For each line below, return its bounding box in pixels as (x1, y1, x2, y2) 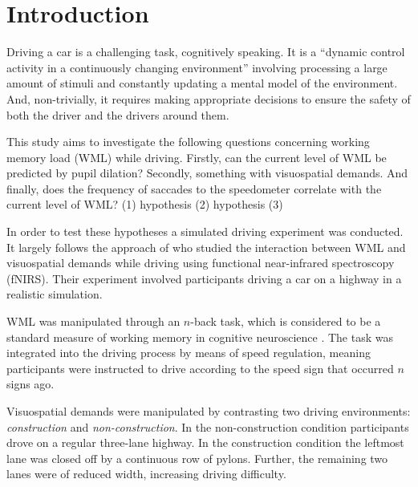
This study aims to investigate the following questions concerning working (6, 133, 370, 150)
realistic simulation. (6, 286, 103, 302)
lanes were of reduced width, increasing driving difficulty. (6, 465, 286, 482)
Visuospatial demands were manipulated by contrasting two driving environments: (6, 403, 411, 419)
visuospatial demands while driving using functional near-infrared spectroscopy (6, 254, 395, 271)
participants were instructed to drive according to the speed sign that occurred (6, 359, 394, 376)
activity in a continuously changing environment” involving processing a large (6, 59, 388, 75)
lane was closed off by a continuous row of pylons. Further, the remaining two (6, 449, 388, 466)
